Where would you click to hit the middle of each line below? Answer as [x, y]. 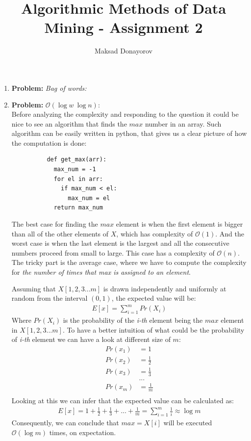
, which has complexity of [155, 233]
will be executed [188, 423]
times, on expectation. [83, 432]
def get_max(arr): [77, 160]
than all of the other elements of [60, 233]
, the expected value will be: [154, 298]
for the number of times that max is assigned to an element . [101, 272]
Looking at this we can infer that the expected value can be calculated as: [123, 401]
